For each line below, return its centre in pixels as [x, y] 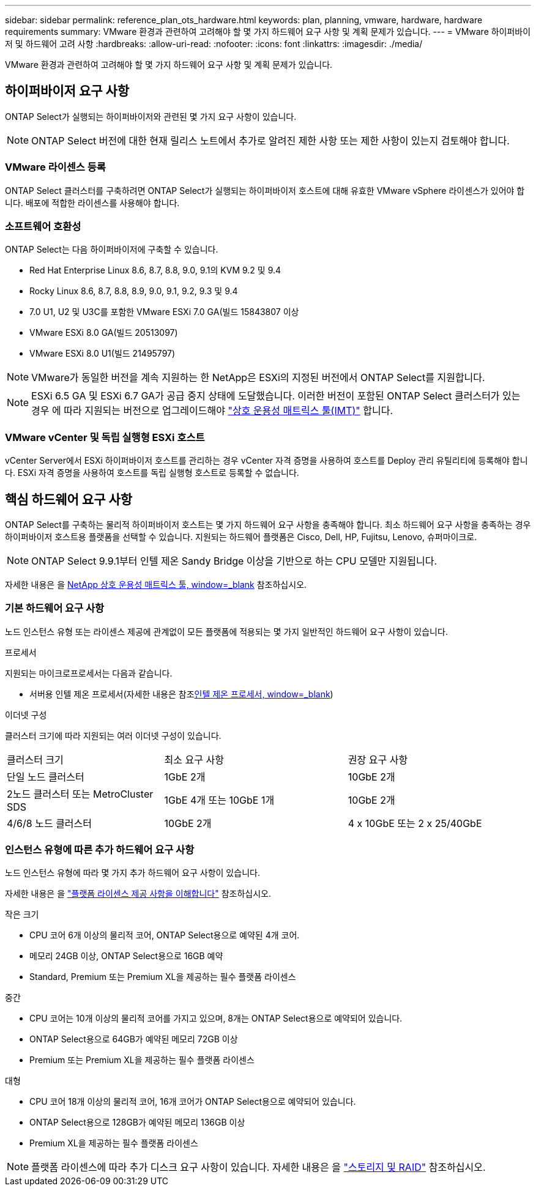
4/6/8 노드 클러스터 [50, 823]
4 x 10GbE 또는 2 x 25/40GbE [415, 823]
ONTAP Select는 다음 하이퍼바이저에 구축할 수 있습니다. [112, 250]
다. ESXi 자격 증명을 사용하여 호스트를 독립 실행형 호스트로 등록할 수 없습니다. [152, 473]
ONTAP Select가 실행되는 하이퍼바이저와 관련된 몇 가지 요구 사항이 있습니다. [151, 116]
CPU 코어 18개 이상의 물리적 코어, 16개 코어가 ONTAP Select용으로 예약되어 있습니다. [193, 1102]
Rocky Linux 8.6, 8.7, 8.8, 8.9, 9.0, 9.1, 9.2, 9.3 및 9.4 [134, 291]
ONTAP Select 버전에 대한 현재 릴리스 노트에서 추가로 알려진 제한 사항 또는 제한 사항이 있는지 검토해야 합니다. [270, 140]
